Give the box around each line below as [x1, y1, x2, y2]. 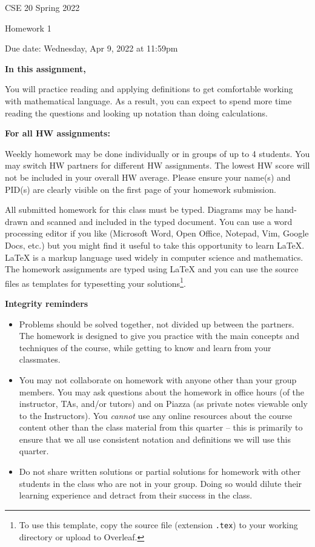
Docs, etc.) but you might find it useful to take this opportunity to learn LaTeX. [5, 238, 305, 251]
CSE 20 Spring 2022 [5, 1, 80, 13]
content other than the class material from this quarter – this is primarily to [19, 421, 303, 434]
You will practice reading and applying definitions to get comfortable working [5, 82, 293, 95]
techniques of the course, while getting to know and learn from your [19, 341, 271, 354]
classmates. [19, 353, 61, 366]
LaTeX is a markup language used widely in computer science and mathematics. [5, 250, 303, 263]
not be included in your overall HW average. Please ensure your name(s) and [5, 170, 291, 183]
